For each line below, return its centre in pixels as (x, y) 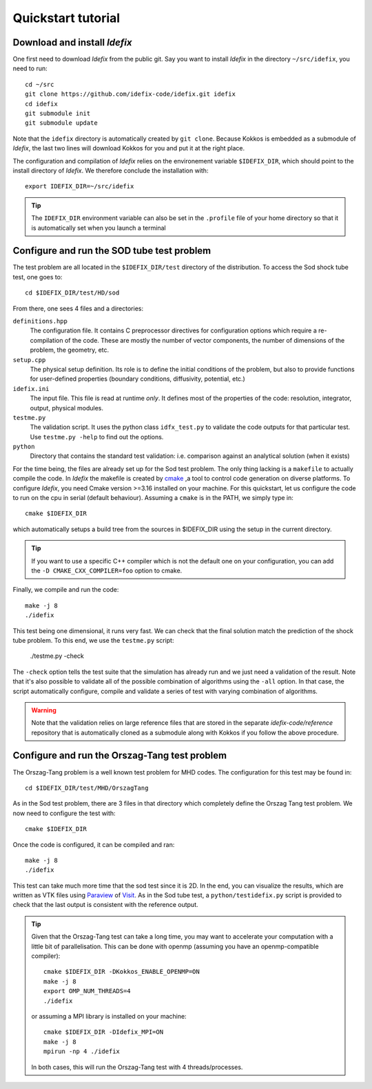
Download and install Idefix (72, 42)
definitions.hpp (40, 321)
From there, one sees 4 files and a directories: (78, 308)
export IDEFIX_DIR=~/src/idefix (80, 187)
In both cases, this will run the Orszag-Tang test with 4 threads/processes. (137, 1067)
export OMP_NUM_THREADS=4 (87, 991)
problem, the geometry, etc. (70, 350)
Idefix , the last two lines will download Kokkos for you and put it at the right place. (128, 148)
